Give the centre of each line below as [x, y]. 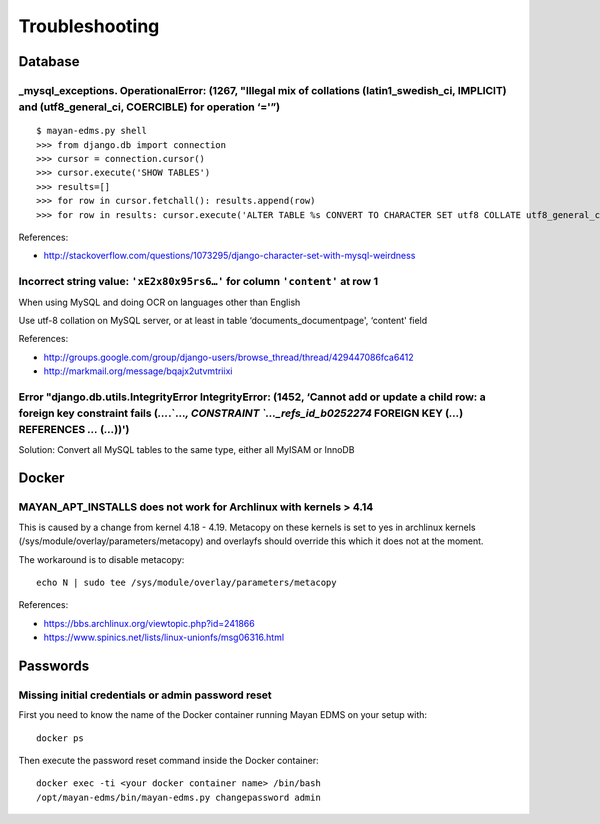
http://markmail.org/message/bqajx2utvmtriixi [138, 371]
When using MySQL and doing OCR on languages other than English [159, 302]
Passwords [54, 665]
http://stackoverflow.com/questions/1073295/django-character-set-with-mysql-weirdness [229, 256]
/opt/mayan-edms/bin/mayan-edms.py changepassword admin [179, 797]
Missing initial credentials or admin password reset [145, 695]
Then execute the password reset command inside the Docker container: [168, 761]
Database [49, 61]
